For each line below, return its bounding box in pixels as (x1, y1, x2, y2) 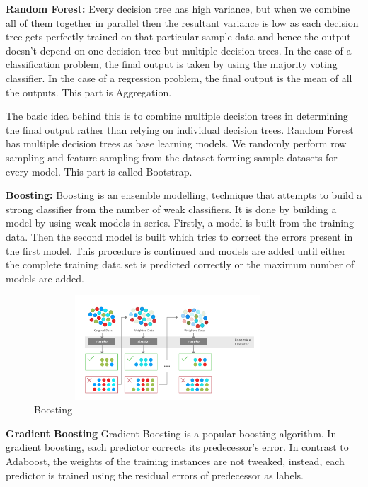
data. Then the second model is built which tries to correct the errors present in (6, 229, 353, 243)
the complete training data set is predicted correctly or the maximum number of (6, 257, 355, 272)
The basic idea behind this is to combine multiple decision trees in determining (6, 108, 348, 123)
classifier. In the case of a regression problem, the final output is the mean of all (6, 70, 352, 85)
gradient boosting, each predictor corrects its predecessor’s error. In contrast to (6, 440, 349, 454)
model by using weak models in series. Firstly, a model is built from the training (6, 215, 354, 230)
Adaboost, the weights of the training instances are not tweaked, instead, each (6, 454, 345, 469)
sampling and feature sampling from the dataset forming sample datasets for (6, 149, 338, 164)
